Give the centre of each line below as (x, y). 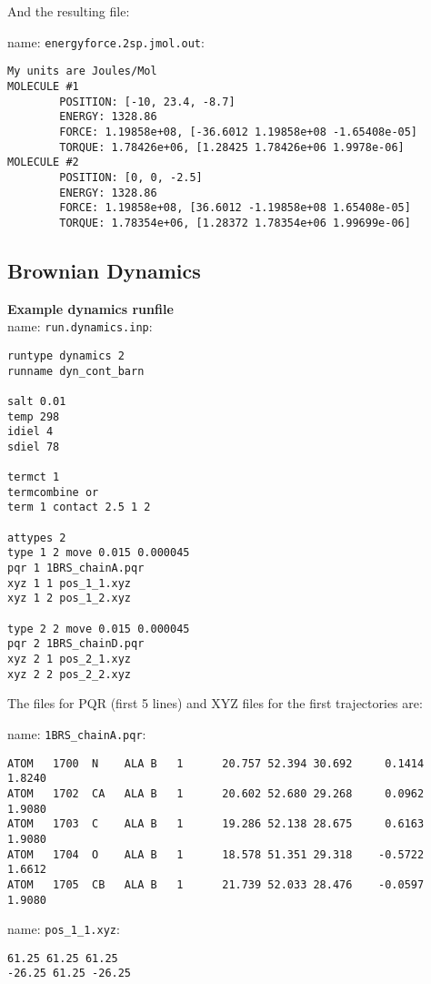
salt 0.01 (37, 401)
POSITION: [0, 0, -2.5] (131, 177)
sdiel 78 (34, 446)
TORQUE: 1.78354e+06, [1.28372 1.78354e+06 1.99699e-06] (235, 223)
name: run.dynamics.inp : (80, 326)
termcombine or (53, 492)
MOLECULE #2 (43, 162)
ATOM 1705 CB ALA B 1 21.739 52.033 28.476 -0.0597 (216, 884)
